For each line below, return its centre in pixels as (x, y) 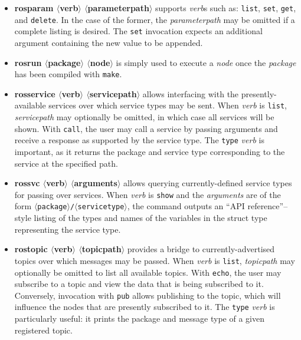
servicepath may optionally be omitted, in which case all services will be (144, 117)
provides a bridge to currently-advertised (201, 249)
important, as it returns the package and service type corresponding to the (150, 151)
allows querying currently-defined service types (208, 183)
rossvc (27, 183)
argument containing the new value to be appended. (109, 42)
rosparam (34, 8)
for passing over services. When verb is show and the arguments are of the (148, 194)
